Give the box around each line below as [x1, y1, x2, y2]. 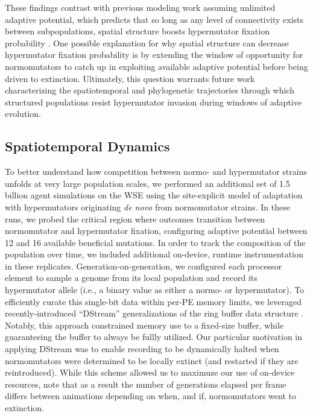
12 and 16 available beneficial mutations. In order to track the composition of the [5, 236, 306, 248]
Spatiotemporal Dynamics [5, 137, 170, 156]
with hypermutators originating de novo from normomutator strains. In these [5, 200, 290, 213]
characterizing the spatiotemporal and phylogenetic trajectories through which [5, 84, 294, 96]
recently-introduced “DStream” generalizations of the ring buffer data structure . [5, 307, 303, 320]
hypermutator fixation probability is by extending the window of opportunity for [5, 48, 303, 61]
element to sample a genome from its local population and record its [5, 271, 258, 284]
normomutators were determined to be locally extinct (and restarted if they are [5, 354, 299, 367]
